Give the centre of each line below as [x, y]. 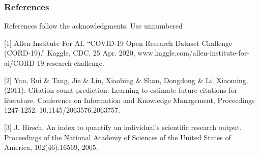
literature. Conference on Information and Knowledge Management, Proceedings [129, 100]
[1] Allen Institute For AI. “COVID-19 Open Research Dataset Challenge [118, 43]
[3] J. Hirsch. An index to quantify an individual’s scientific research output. [123, 127]
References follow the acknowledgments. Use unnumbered [93, 26]
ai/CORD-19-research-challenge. [54, 63]
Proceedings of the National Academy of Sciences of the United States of [118, 137]
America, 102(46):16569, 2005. [51, 147]
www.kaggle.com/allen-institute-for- [193, 53]
